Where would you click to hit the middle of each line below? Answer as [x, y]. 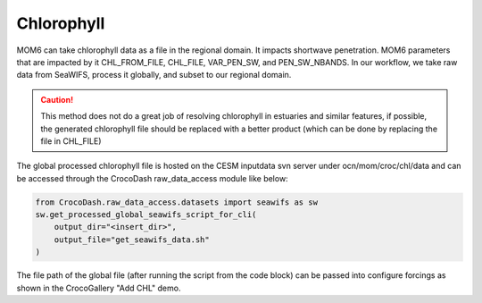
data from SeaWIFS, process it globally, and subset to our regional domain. [154, 75]
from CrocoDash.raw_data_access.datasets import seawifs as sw [177, 202]
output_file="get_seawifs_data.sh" [132, 240]
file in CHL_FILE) [71, 141]
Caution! [57, 99]
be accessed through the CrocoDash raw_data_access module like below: [153, 178]
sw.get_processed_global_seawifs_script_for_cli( [146, 215]
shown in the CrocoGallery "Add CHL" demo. [99, 288]
